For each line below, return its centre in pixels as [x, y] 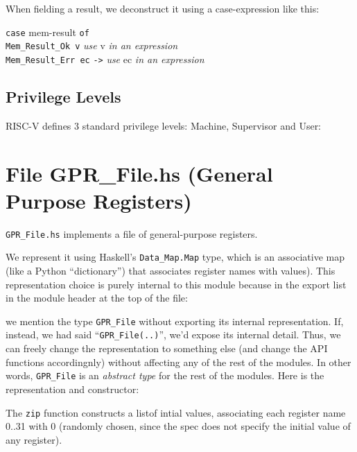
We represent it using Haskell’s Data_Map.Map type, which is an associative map [175, 257]
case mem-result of [47, 32]
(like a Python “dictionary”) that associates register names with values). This [171, 270]
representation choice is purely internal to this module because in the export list [176, 284]
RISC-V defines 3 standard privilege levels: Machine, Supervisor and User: [164, 125]
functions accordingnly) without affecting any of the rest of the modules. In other [178, 362]
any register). [34, 439]
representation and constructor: [72, 389]
